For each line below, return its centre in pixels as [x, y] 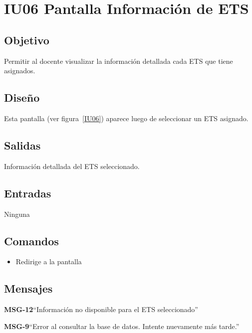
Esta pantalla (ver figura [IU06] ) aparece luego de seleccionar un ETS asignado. [126, 118]
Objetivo [27, 40]
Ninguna [17, 214]
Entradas [28, 193]
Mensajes [28, 288]
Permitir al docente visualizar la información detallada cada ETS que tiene [119, 61]
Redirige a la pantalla [49, 261]
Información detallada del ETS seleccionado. [72, 166]
